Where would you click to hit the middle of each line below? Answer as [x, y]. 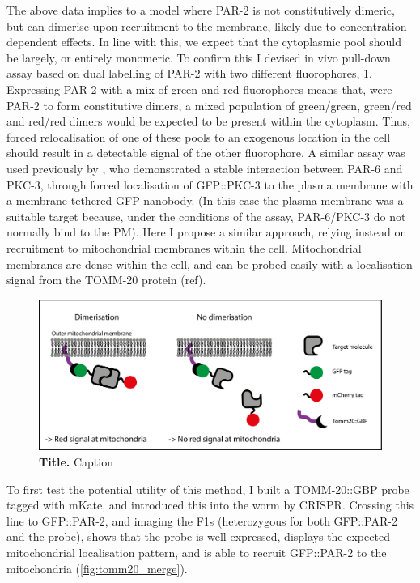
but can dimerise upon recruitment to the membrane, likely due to [172, 26]
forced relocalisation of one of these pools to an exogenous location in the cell [199, 136]
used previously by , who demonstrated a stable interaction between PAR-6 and [205, 168]
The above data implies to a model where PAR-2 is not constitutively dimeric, [201, 10]
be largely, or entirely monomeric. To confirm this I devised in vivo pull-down [199, 57]
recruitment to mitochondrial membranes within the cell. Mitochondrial [184, 247]
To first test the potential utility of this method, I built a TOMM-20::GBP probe [208, 489]
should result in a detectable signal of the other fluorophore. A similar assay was [206, 153]
